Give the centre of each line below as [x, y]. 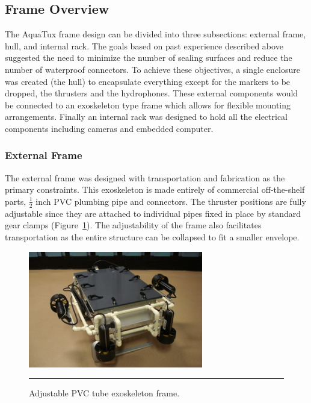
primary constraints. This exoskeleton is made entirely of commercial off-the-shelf [155, 189]
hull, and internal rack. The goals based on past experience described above [144, 45]
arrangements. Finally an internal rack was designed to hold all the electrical [146, 117]
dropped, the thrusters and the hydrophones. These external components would [152, 93]
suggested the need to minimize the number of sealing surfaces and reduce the [149, 58]
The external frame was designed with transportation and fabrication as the [145, 177]
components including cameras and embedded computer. [109, 128]
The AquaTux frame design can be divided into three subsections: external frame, [155, 34]
